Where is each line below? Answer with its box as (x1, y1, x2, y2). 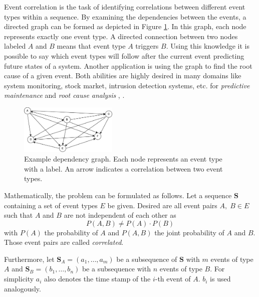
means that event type (57, 41, 126, 51)
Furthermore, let (4, 253, 55, 264)
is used (210, 273, 231, 284)
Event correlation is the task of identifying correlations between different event (4, 2, 245, 12)
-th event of (155, 273, 191, 284)
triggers (135, 41, 159, 51)
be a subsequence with (82, 263, 151, 274)
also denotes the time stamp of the (44, 273, 151, 284)
